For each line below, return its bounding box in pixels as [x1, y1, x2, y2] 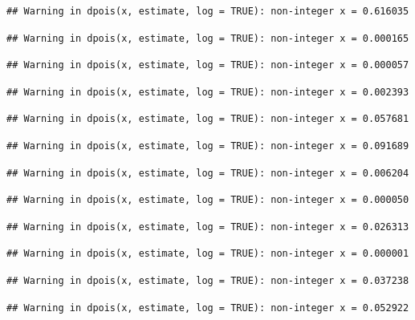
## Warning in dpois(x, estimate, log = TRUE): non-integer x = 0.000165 [6, 32, 409, 44]
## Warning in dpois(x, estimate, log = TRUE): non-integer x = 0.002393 [6, 86, 409, 98]
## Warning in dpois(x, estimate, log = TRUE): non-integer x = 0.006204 [6, 167, 409, 179]
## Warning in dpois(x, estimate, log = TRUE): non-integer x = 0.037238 [6, 274, 409, 286]
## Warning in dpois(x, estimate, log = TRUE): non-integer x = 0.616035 [6, 6, 409, 17]
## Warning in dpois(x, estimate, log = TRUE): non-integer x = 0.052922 [6, 302, 409, 314]
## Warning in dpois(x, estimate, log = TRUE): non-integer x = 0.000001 [6, 248, 409, 260]
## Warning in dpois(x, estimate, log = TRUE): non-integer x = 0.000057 [6, 59, 409, 71]
